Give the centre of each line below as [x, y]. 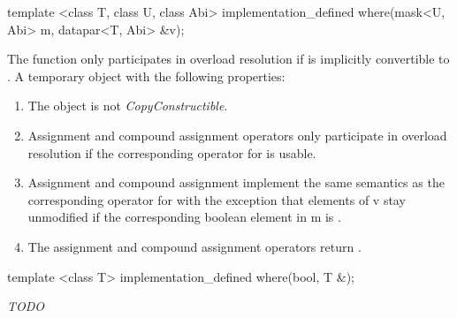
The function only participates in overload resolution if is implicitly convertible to [228, 59]
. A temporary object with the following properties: [146, 76]
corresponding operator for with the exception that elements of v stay [217, 199]
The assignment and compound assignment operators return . [194, 246]
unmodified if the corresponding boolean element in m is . [184, 217]
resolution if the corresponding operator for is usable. [172, 152]
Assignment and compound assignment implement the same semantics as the [236, 182]
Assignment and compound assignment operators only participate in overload [237, 135]
